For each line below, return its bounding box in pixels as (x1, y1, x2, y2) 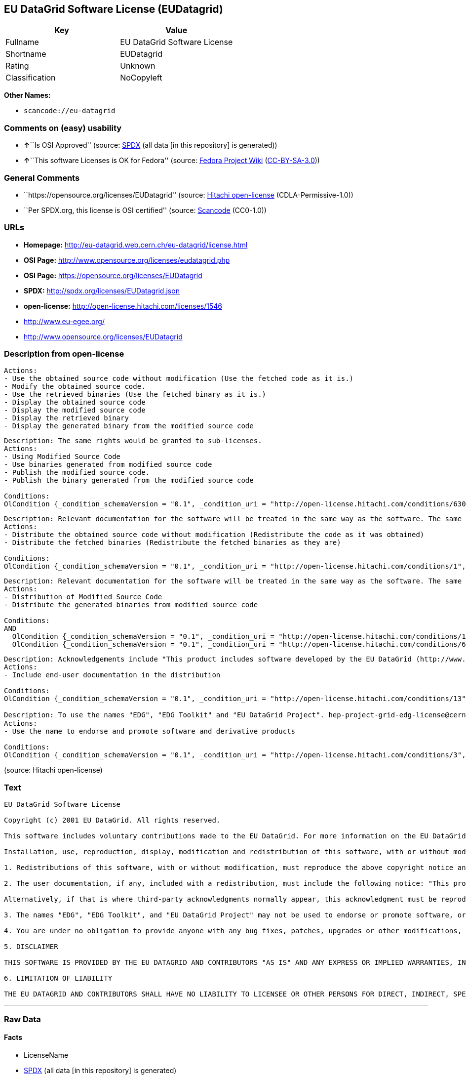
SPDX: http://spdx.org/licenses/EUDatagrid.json (24, 286, 180, 295)
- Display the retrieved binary (4, 414, 129, 422)
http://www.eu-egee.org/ (24, 317, 105, 326)
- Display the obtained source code (4, 398, 146, 407)
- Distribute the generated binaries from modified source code (4, 601, 258, 609)
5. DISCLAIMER (4, 943, 58, 951)
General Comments (4, 172, 80, 183)
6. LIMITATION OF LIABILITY (4, 974, 113, 983)
